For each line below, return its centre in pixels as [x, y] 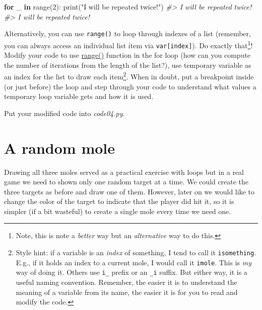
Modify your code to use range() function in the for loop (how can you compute [127, 55]
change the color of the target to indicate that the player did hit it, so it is [119, 201]
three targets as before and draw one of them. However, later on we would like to [129, 191]
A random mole [60, 147]
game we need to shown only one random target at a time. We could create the [126, 182]
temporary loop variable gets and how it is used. [79, 96]
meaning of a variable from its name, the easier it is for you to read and [127, 292]
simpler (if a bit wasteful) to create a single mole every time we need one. [118, 211]
